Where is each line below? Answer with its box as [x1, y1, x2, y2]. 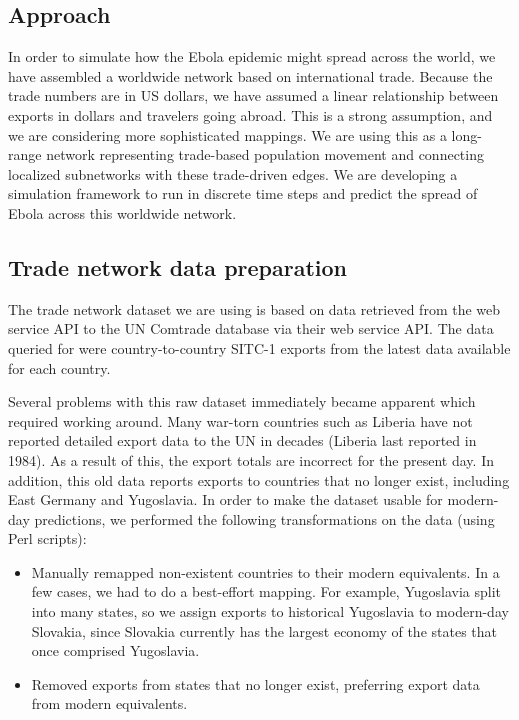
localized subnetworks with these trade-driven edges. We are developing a [8, 163, 458, 184]
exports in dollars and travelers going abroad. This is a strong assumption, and [8, 104, 493, 125]
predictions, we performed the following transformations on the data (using [34, 508, 495, 529]
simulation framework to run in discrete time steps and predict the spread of [8, 183, 478, 204]
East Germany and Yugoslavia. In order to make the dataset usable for [8, 489, 443, 510]
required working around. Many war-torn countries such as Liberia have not [8, 410, 473, 431]
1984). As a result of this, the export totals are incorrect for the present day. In [8, 449, 494, 470]
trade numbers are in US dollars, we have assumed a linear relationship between [8, 85, 499, 106]
